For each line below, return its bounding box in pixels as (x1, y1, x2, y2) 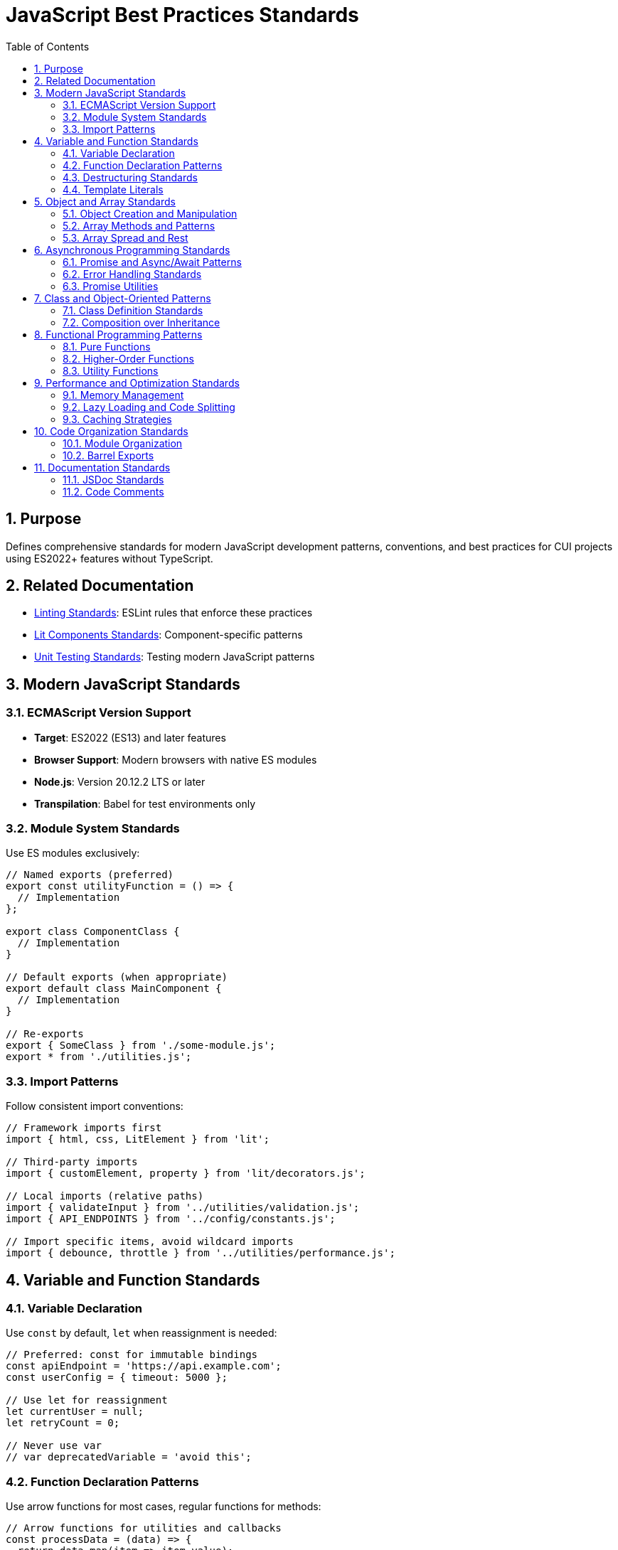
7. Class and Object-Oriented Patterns (34, 292, 211, 304)
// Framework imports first (6, 1122, 162, 1134)
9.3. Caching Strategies (63, 412, 172, 425)
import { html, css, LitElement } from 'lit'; (6, 1133, 270, 1145)
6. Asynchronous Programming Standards (34, 243, 230, 256)
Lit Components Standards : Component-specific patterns (34, 629, 303, 641)
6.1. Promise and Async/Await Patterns (63, 255, 242, 268)
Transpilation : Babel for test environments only (34, 797, 256, 810)
